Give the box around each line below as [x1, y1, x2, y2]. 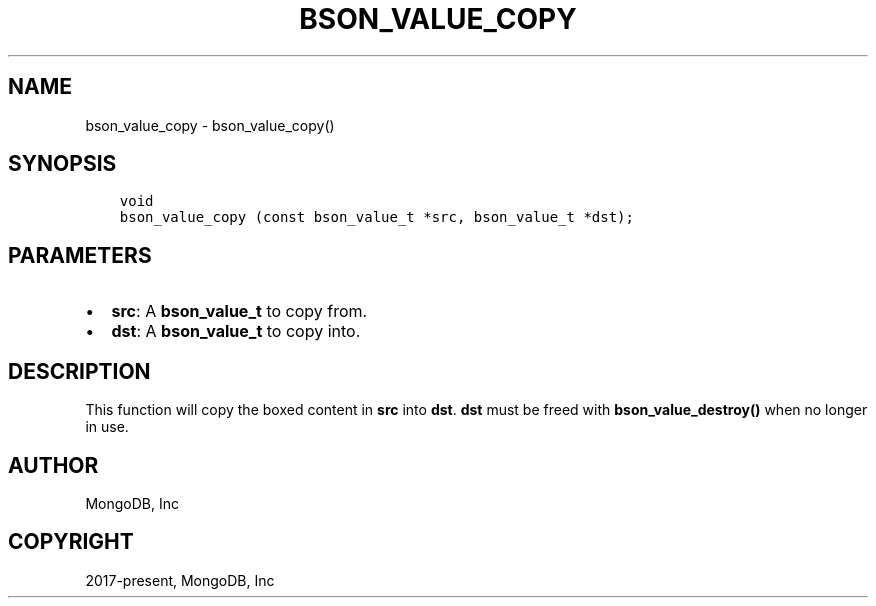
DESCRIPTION [8, 358, 151, 384]
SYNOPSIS [8, 151, 117, 177]
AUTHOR [8, 452, 99, 478]
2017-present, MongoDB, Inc [85, 571, 275, 589]
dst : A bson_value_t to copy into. [111, 321, 361, 342]
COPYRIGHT [8, 529, 134, 555]
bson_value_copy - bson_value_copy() [85, 116, 335, 134]
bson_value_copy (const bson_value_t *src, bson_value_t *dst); [119, 209, 634, 226]
